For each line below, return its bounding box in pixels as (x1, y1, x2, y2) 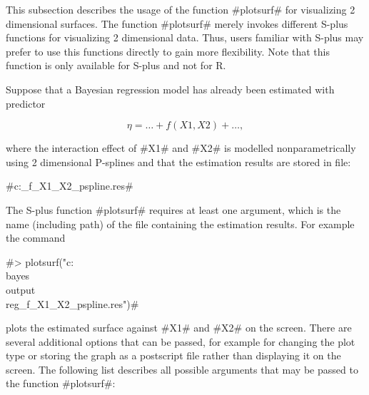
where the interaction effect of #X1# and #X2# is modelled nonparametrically (6, 140, 356, 155)
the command (6, 230, 66, 245)
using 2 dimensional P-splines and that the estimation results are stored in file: (6, 154, 351, 169)
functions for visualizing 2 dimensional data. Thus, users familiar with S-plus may (6, 30, 364, 45)
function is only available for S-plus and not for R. (6, 58, 226, 73)
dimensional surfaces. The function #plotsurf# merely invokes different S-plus (6, 16, 348, 31)
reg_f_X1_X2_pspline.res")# (6, 296, 139, 311)
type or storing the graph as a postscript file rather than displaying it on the (6, 348, 341, 363)
